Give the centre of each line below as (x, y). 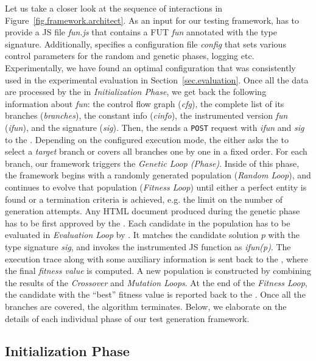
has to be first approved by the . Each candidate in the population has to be (148, 223)
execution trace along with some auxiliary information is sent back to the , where (156, 258)
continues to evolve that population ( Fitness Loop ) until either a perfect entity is (156, 187)
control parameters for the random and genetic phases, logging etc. (130, 56)
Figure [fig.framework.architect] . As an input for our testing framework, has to (152, 20)
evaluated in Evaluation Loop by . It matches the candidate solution (132, 235)
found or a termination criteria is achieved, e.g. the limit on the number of (144, 199)
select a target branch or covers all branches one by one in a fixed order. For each (156, 151)
